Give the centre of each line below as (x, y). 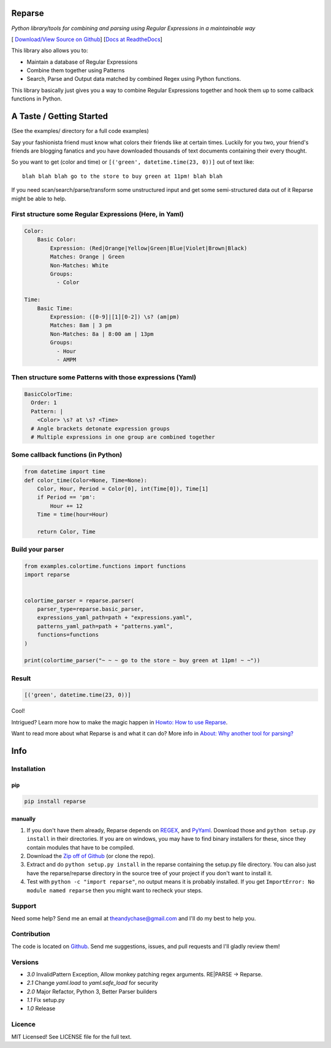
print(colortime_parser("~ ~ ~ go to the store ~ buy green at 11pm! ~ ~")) (142, 661)
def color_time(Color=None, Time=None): (86, 480)
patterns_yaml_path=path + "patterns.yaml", (105, 626)
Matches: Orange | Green (87, 257)
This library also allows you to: (50, 51)
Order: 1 (44, 403)
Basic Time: (55, 308)
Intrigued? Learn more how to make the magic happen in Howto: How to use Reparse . (120, 722)
